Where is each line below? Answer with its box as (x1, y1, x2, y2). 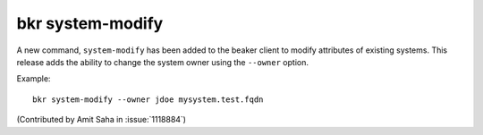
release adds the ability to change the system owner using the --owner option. (16, 56, 309, 67)
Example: (16, 73, 51, 84)
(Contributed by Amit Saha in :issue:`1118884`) (16, 114, 187, 125)
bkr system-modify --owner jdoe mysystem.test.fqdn (32, 94, 264, 105)
